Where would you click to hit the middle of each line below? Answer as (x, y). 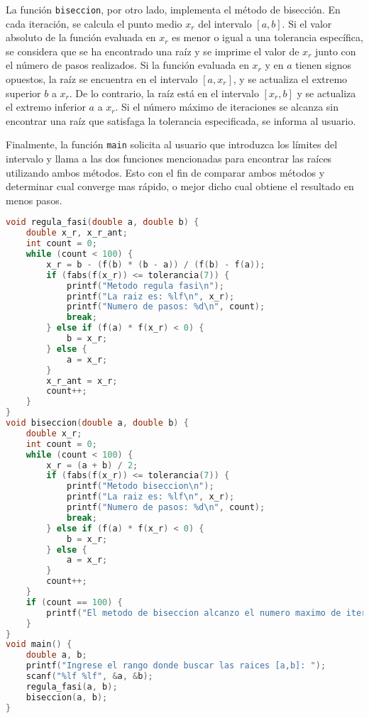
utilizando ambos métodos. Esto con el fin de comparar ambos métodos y (165, 172)
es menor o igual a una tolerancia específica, (268, 37)
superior (23, 93)
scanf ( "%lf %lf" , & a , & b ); (89, 676)
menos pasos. (34, 200)
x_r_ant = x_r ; (82, 381)
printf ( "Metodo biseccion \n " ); (140, 486)
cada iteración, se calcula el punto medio (94, 23)
